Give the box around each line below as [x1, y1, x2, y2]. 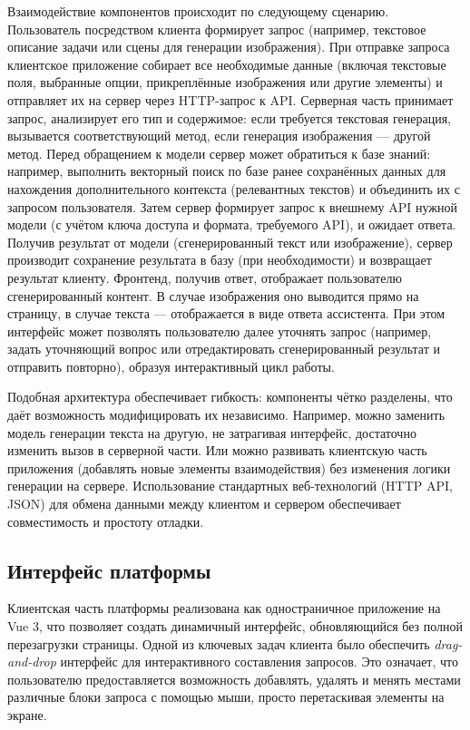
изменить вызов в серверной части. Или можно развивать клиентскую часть [7, 441, 427, 460]
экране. [7, 705, 47, 724]
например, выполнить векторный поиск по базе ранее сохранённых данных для [7, 161, 446, 180]
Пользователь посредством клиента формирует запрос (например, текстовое [7, 19, 426, 38]
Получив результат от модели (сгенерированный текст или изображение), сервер [7, 232, 453, 251]
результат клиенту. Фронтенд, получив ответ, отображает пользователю [7, 268, 402, 287]
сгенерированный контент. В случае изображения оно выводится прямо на [7, 286, 419, 305]
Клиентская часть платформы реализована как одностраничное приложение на [7, 599, 441, 618]
